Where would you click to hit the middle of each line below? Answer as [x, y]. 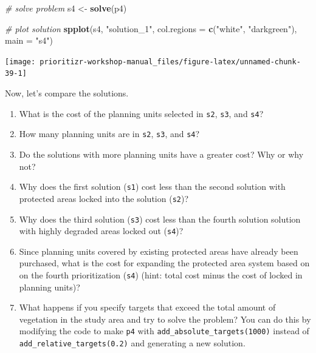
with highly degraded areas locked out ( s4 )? [101, 231]
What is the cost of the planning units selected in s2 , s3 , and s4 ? [141, 113]
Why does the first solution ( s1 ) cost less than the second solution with [152, 187]
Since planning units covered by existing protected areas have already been [159, 251]
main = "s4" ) [29, 40]
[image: [20, 62]
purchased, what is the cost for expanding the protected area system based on [164, 263]
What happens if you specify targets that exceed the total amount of [147, 307]
